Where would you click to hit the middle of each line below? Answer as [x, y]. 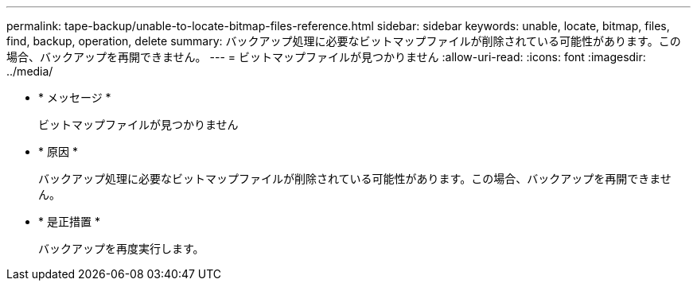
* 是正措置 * [69, 221]
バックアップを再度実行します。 [121, 248]
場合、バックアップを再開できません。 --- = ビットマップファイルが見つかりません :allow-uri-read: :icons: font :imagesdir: [326, 57]
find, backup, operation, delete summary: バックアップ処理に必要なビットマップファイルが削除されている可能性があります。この [344, 41]
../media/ [30, 71]
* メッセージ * [75, 97]
